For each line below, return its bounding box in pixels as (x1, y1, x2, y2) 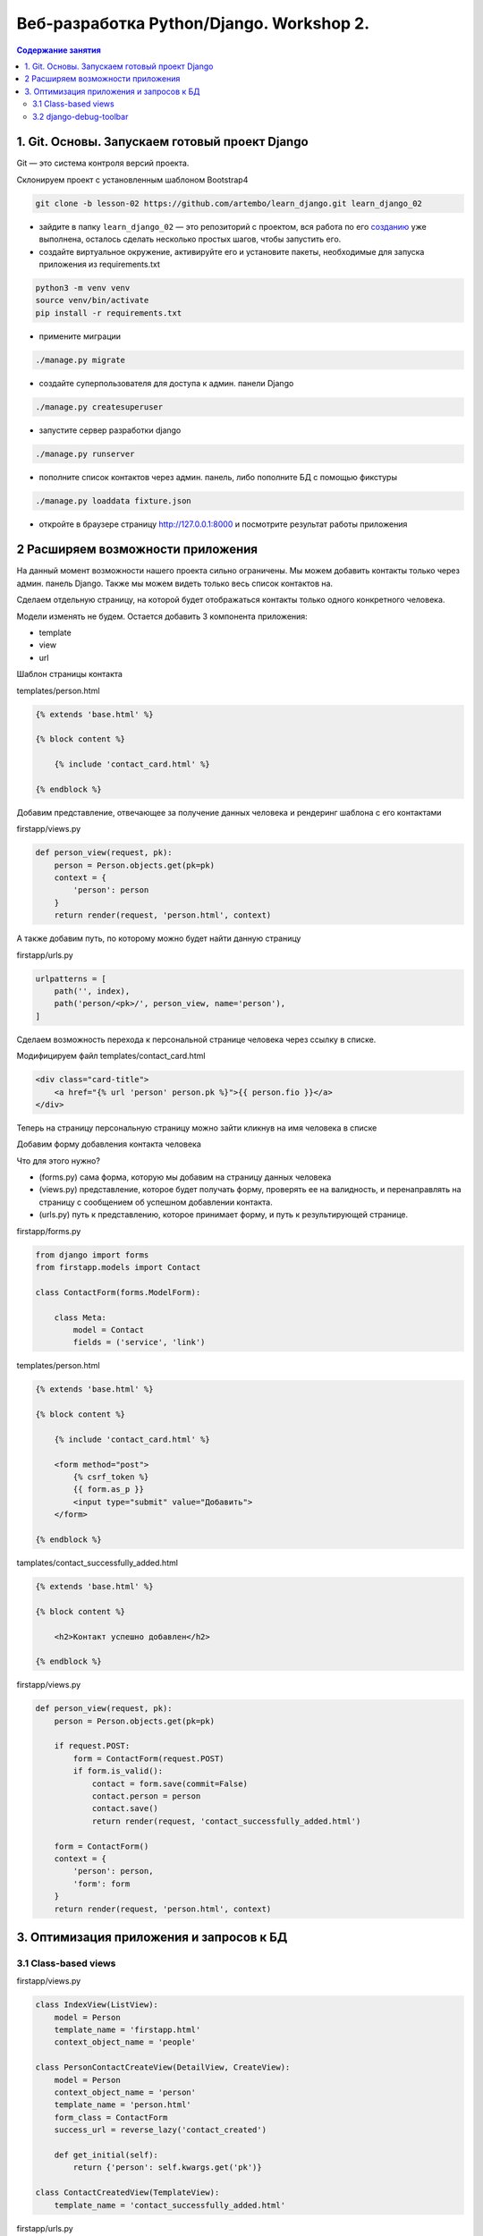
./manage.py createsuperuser (35, 402, 164, 411)
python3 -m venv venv (35, 283, 131, 292)
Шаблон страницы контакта (16, 669, 123, 680)
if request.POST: (54, 1741, 131, 1751)
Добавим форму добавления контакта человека (16, 1139, 201, 1149)
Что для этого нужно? (16, 1155, 100, 1166)
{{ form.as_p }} (72, 1485, 145, 1495)
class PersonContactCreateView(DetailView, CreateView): (35, 2062, 291, 2072)
